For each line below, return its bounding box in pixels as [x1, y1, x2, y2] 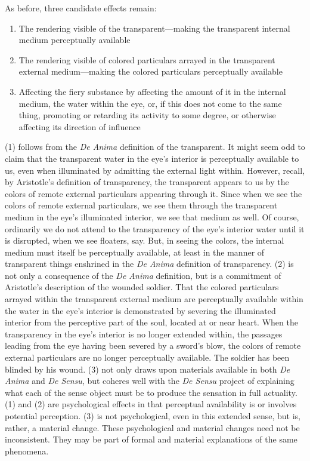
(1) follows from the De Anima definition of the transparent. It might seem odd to [5, 140, 305, 153]
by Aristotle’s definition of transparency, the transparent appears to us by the [5, 176, 289, 188]
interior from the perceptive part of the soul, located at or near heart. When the [5, 316, 298, 328]
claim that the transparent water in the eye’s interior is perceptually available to [5, 152, 299, 164]
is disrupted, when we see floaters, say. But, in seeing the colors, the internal [5, 234, 284, 247]
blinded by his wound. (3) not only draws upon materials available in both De [5, 362, 290, 375]
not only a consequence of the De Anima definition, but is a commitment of [5, 269, 281, 281]
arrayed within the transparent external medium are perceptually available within [5, 293, 303, 305]
